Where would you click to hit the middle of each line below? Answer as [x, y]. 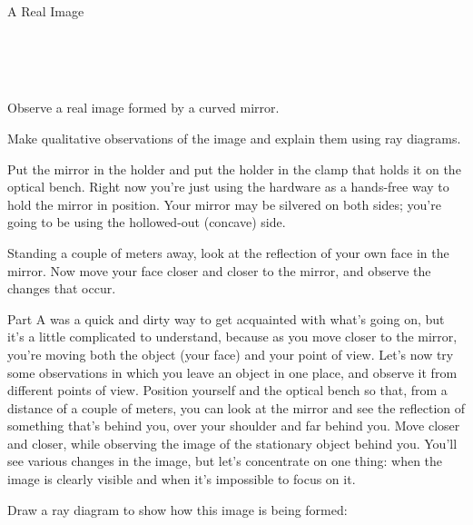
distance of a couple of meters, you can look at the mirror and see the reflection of [236, 407]
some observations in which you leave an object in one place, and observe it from [232, 372]
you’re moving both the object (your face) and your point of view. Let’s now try [231, 354]
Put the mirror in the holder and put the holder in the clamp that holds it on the [234, 168]
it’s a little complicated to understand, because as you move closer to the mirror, [232, 337]
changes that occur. [62, 288]
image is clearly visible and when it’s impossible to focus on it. [182, 479]
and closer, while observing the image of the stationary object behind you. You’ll [232, 443]
